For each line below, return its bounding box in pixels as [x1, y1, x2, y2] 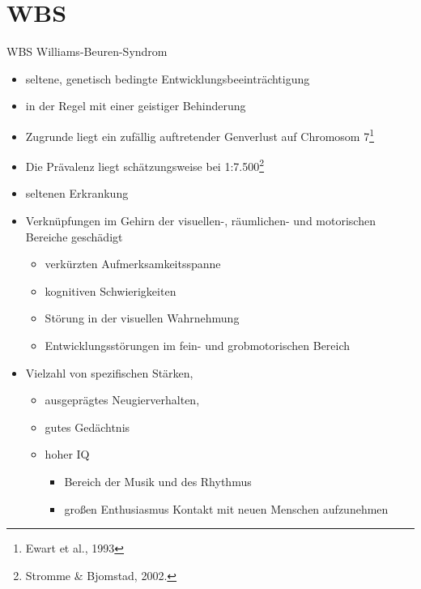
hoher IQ [45, 446, 90, 463]
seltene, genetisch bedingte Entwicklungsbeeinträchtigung [25, 70, 310, 87]
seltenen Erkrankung [25, 185, 129, 202]
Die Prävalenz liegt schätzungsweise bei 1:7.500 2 [25, 156, 265, 174]
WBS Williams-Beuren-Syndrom [6, 43, 168, 60]
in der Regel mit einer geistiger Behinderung [25, 97, 246, 114]
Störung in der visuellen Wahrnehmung [45, 309, 240, 327]
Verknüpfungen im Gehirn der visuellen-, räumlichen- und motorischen [25, 212, 376, 228]
